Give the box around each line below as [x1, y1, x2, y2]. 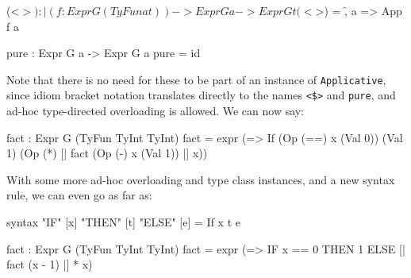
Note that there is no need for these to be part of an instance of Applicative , [6, 71, 386, 87]
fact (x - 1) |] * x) [6, 256, 93, 272]
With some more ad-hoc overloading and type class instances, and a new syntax [6, 171, 395, 187]
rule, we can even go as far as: [6, 187, 152, 203]
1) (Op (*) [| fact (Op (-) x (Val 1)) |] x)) [6, 145, 208, 161]
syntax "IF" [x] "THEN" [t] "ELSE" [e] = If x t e [6, 214, 240, 230]
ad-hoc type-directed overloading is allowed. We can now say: [6, 102, 305, 119]
